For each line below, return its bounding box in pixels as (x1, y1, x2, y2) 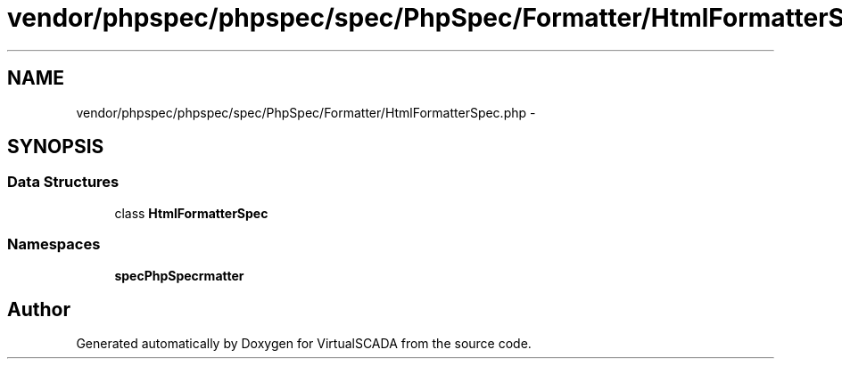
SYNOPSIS (7, 135, 104, 159)
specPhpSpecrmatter (114, 267, 244, 283)
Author (7, 297, 70, 321)
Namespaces (7, 235, 101, 254)
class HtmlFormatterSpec (114, 205, 268, 221)
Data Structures (7, 173, 120, 191)
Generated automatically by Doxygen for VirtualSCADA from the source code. (76, 336, 532, 352)
